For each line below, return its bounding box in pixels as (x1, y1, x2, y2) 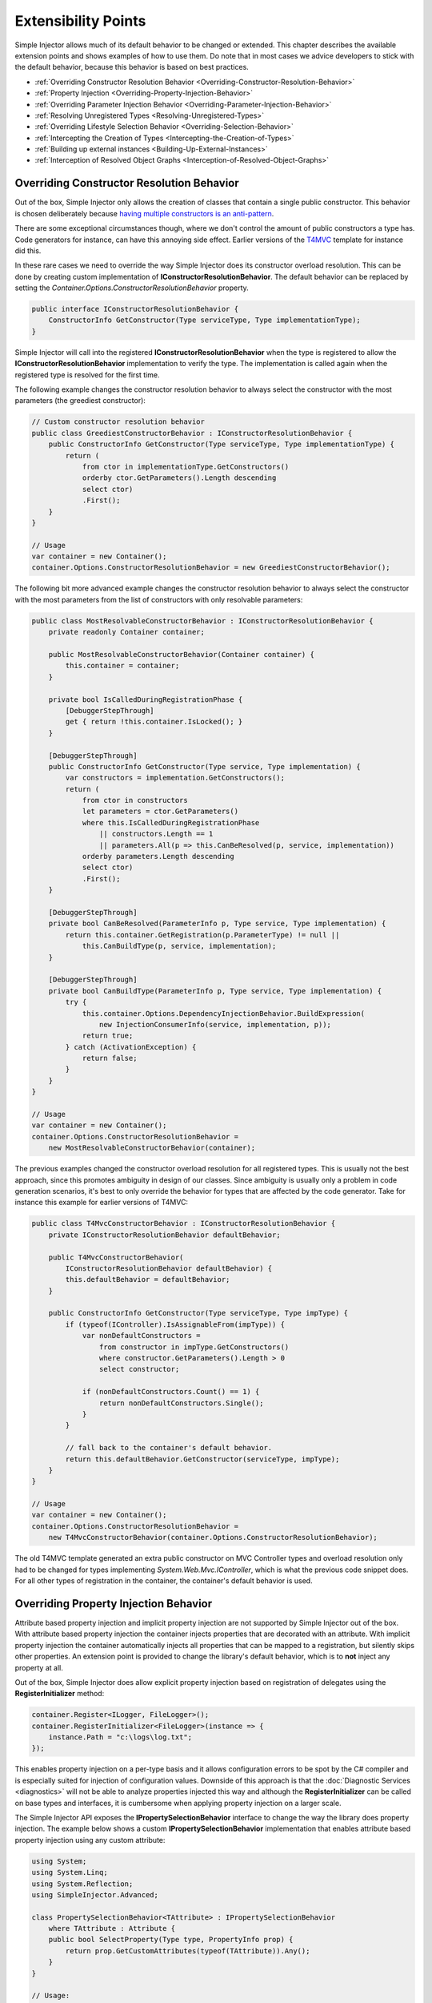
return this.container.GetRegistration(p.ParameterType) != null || (65, 930, 340, 939)
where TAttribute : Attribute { (48, 1924, 176, 1933)
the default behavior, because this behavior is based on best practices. (14, 62, 250, 72)
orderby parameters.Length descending (82, 852, 235, 861)
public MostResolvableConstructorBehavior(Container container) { (48, 650, 315, 659)
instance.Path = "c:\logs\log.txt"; (48, 1733, 192, 1742)
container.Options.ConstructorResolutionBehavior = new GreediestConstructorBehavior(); (31, 563, 391, 572)
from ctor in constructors (82, 796, 188, 805)
